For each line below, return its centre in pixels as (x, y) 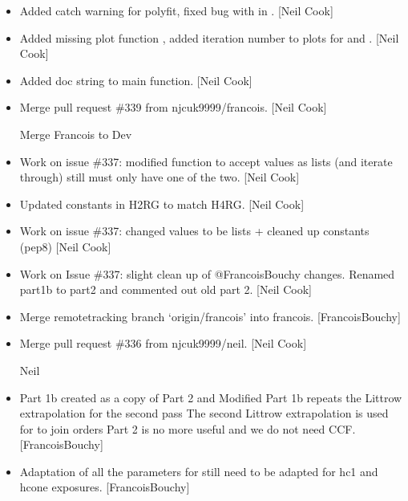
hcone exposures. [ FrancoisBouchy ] (105, 487)
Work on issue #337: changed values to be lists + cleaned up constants (194, 231)
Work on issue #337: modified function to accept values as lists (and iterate (206, 161)
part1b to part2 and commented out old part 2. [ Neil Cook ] (166, 289)
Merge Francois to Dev (76, 134)
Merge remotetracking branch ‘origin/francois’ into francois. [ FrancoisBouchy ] (210, 316)
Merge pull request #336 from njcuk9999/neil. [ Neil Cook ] (163, 343)
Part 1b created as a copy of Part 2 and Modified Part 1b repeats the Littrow (211, 397)
